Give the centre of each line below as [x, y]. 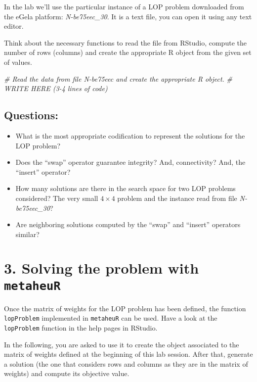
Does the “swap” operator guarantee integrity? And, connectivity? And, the [130, 162]
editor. [14, 26]
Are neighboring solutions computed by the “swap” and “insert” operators [128, 224]
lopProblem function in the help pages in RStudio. [81, 327]
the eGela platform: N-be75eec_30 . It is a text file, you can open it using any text [128, 16]
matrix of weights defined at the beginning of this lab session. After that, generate [128, 354]
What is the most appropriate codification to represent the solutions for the [130, 135]
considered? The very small [57, 198]
